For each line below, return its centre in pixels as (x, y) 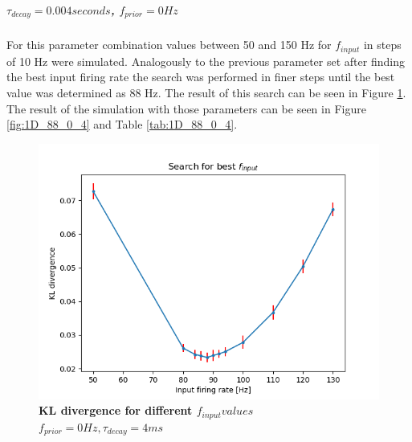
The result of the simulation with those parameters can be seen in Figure (186, 108)
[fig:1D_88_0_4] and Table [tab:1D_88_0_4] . (122, 124)
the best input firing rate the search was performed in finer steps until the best (201, 77)
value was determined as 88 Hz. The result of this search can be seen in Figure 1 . (206, 93)
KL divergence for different (116, 410)
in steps (382, 45)
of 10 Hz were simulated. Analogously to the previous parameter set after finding (206, 61)
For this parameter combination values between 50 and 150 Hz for (169, 45)
